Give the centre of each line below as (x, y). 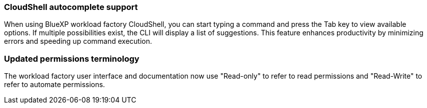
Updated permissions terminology (72, 58)
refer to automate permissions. (54, 85)
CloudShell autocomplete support (71, 7)
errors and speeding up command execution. (78, 41)
